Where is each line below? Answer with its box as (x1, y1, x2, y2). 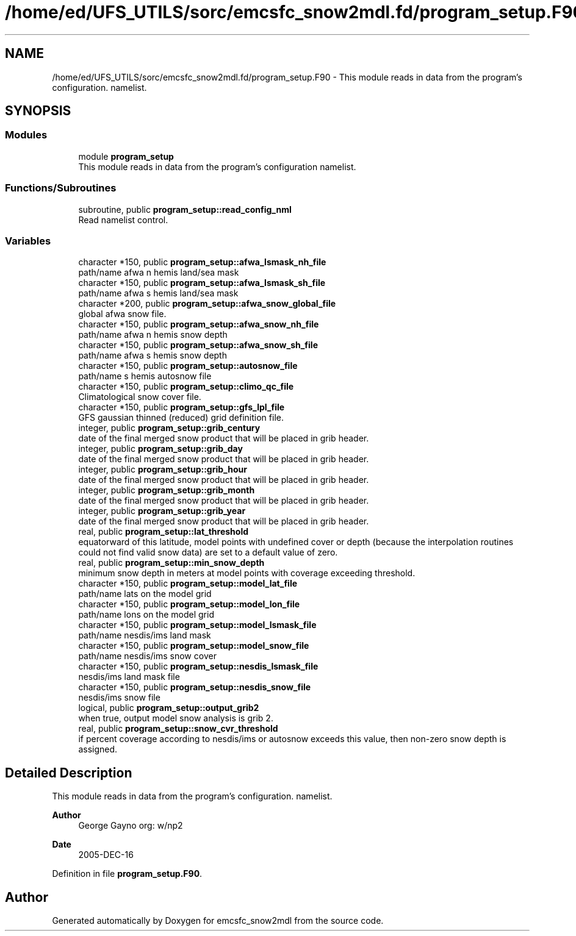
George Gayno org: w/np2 (78, 820, 183, 831)
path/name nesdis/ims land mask (78, 630, 211, 641)
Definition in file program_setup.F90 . (52, 868, 203, 879)
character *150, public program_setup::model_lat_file (78, 578, 298, 589)
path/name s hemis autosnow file (78, 371, 212, 382)
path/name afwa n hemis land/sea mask (78, 267, 239, 278)
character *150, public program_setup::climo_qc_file (78, 381, 294, 392)
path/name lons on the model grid (78, 609, 214, 620)
